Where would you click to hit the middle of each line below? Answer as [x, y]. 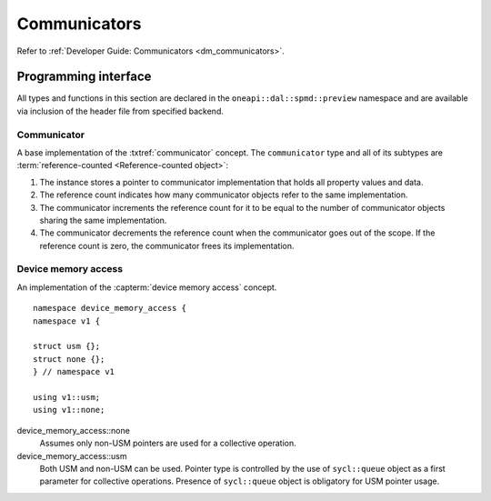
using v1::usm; [67, 397]
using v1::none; [69, 410]
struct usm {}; [67, 346]
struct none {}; [69, 359]
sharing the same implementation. [103, 220]
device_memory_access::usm [72, 456]
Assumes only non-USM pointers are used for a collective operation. [168, 443]
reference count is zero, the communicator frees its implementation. [167, 245]
